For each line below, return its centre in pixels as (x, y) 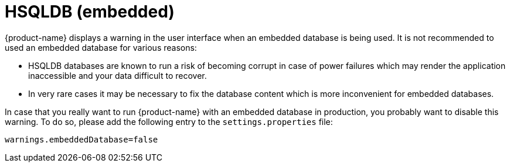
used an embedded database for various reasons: (101, 47)
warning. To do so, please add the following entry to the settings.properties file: (169, 121)
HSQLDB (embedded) (90, 12)
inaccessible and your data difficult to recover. (118, 75)
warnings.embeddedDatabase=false (81, 139)
